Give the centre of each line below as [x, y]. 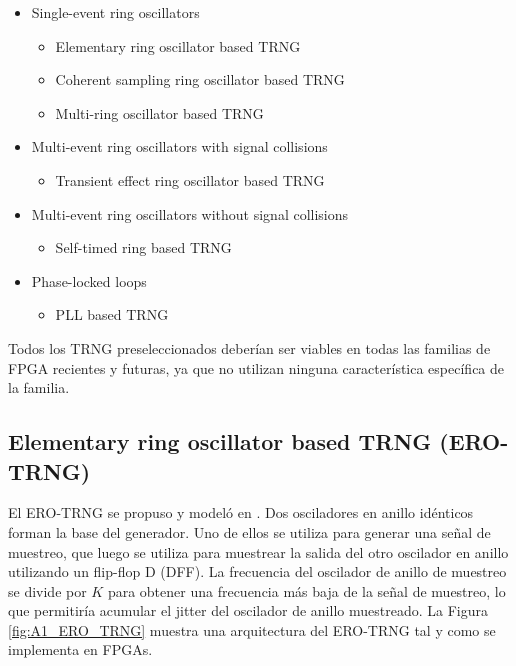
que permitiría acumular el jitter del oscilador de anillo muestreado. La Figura [248, 610]
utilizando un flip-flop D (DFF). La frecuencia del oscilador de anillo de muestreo [257, 571]
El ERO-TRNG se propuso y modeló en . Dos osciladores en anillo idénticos [241, 512]
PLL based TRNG [112, 314]
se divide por [47, 590]
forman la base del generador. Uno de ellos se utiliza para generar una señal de [249, 531]
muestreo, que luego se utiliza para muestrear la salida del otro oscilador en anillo [258, 551]
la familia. [39, 387]
